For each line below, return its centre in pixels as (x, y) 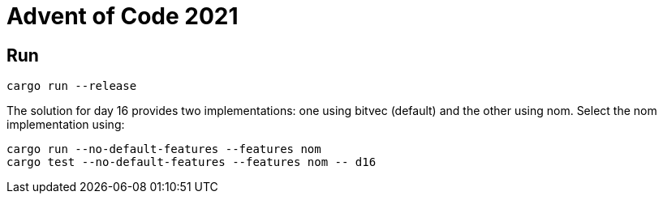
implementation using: (66, 125)
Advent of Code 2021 (123, 16)
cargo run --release (72, 86)
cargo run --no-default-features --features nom (164, 149)
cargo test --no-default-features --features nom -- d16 (192, 162)
